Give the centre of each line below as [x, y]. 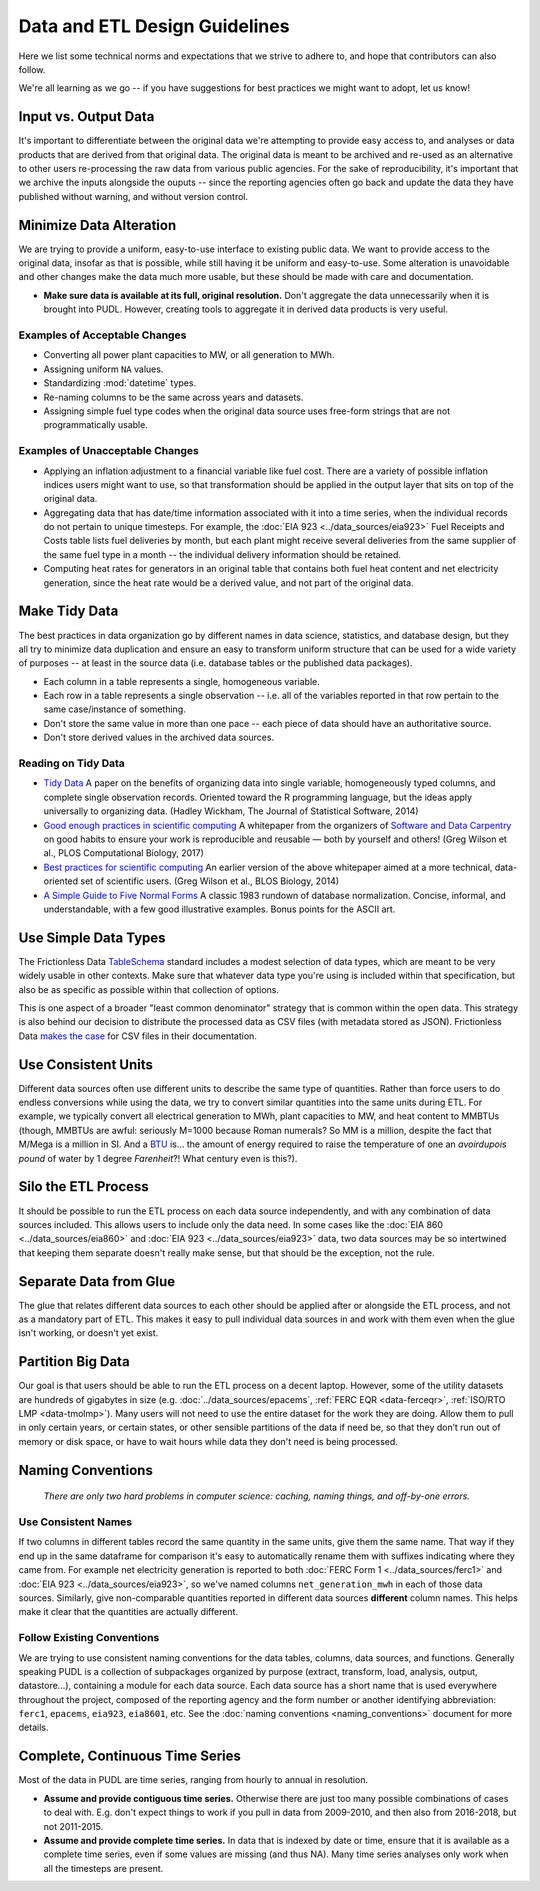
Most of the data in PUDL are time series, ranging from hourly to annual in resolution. [193, 1780]
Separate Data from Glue [97, 1281]
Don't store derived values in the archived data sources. [159, 737]
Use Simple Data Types [92, 937]
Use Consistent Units [86, 1064]
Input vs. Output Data [86, 116]
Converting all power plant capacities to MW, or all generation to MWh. [189, 355]
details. [33, 1727]
